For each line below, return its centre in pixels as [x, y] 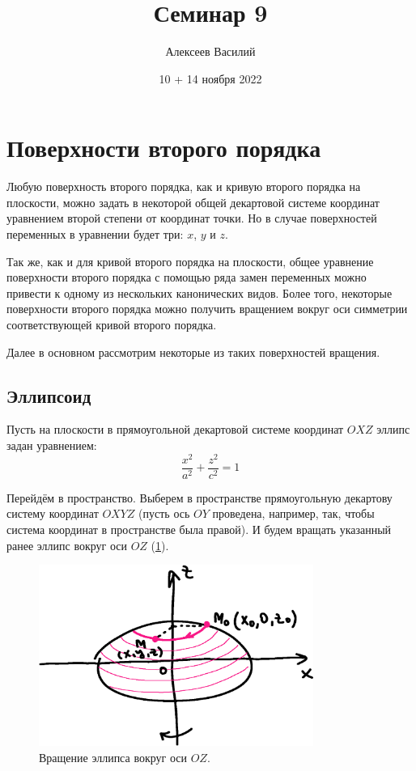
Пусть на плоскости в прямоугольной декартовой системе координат [175, 429]
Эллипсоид [49, 395]
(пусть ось [164, 513]
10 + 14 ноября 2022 [210, 78]
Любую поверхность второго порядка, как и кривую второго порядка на [184, 186]
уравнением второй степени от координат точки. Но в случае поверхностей [192, 218]
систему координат [53, 513]
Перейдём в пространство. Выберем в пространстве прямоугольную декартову [200, 497]
